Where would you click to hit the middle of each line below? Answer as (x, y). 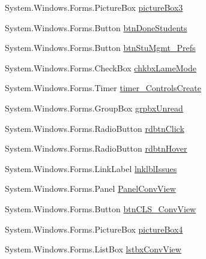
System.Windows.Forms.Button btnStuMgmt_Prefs (100, 48)
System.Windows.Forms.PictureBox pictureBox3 (94, 7)
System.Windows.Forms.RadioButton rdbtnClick (95, 128)
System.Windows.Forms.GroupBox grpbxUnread (94, 108)
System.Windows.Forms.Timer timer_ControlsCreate (103, 88)
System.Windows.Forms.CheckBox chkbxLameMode (101, 67)
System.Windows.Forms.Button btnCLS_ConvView (101, 208)
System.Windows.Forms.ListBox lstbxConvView (93, 249)
